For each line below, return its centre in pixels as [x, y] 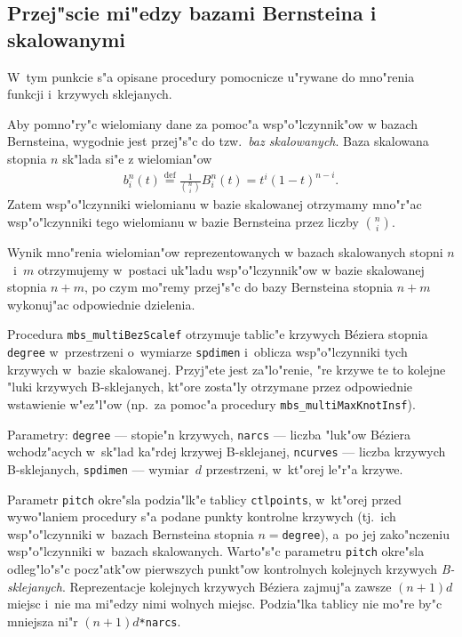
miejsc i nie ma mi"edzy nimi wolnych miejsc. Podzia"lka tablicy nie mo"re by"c [225, 604]
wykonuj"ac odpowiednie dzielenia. [101, 304]
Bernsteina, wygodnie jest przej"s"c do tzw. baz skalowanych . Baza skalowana [218, 141]
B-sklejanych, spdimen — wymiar [98, 468]
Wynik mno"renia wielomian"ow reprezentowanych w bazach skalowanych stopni [225, 252]
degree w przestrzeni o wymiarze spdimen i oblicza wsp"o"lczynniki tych [207, 352]
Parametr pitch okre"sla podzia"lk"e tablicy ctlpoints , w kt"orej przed [204, 499]
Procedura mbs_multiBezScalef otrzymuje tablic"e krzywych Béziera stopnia [218, 334]
